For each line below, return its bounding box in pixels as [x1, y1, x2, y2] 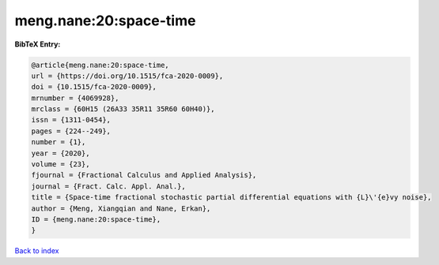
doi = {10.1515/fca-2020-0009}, [31, 83, 157, 91]
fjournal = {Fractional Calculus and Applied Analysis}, [31, 170, 257, 180]
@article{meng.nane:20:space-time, [31, 60, 169, 69]
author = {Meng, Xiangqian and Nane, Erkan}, [31, 203, 211, 213]
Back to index [14, 246, 59, 256]
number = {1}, [31, 138, 86, 147]
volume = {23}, [31, 160, 90, 169]
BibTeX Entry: [14, 39, 61, 49]
